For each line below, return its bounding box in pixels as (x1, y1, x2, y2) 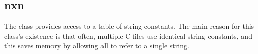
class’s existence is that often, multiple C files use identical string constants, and (4, 30, 252, 41)
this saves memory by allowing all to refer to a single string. (4, 40, 189, 51)
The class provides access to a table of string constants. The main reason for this (4, 21, 254, 31)
